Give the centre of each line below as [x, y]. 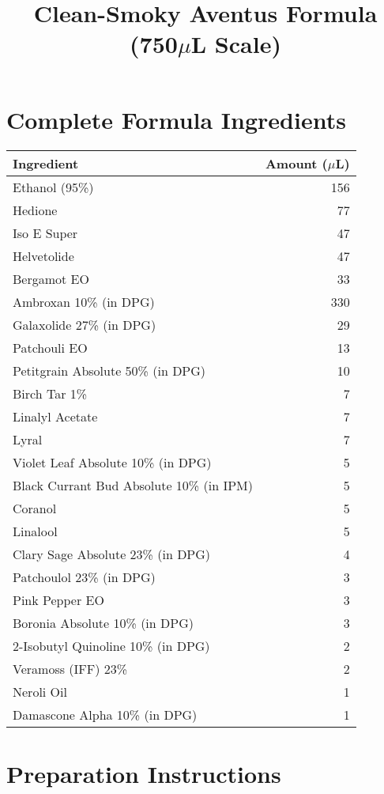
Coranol [35, 508]
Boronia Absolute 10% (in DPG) [103, 622]
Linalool [35, 531]
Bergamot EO [51, 278]
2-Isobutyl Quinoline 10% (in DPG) [111, 645]
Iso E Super [45, 233]
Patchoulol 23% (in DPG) [84, 577]
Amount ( [296, 163]
